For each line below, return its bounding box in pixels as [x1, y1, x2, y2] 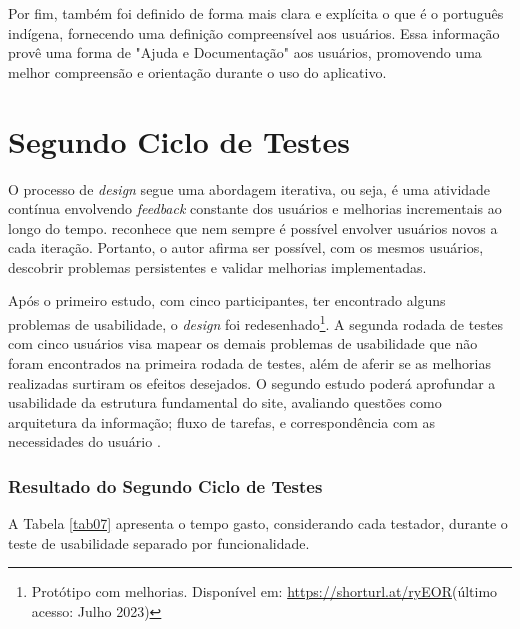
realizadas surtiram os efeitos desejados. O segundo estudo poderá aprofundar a [8, 372, 496, 393]
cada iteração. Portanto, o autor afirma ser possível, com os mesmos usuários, [8, 237, 484, 258]
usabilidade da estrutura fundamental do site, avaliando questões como [8, 392, 442, 413]
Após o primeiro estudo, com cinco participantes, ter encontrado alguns [8, 290, 446, 311]
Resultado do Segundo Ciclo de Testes [8, 473, 323, 498]
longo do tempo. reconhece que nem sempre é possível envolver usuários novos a [8, 217, 498, 238]
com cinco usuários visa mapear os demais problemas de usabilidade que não [8, 333, 478, 354]
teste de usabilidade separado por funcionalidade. [8, 532, 310, 553]
